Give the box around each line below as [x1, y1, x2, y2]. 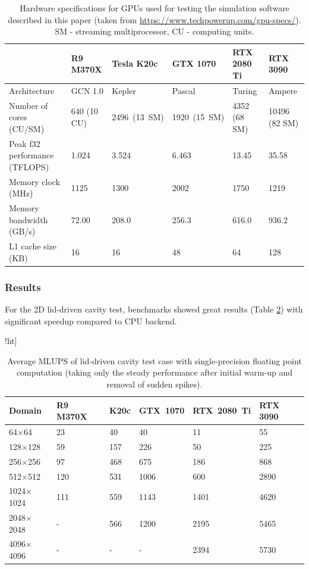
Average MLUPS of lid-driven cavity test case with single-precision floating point [7, 354, 302, 367]
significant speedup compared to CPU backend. [5, 314, 177, 327]
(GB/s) [9, 225, 36, 237]
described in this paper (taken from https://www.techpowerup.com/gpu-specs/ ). [8, 13, 301, 26]
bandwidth [9, 213, 48, 226]
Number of [9, 99, 48, 111]
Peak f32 [9, 137, 40, 149]
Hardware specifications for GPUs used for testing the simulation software [20, 2, 289, 14]
